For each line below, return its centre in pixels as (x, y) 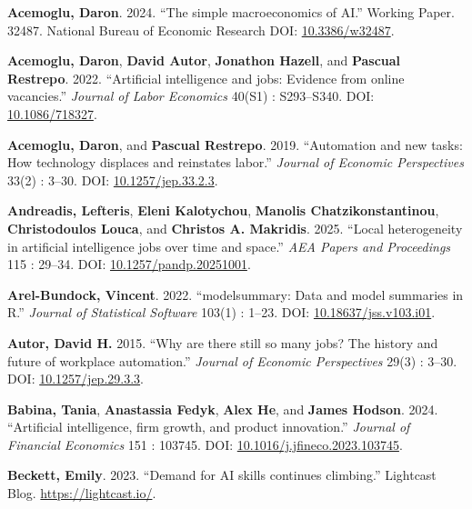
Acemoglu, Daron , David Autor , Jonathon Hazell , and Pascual (204, 60)
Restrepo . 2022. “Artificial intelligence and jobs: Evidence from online (206, 78)
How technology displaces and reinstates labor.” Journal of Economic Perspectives (236, 162)
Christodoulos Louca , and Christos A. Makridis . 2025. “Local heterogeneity (235, 228)
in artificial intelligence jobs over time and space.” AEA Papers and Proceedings (229, 246)
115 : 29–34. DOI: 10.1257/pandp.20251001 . (129, 264)
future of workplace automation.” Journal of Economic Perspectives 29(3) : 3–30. (232, 360)
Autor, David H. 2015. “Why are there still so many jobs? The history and (223, 342)
